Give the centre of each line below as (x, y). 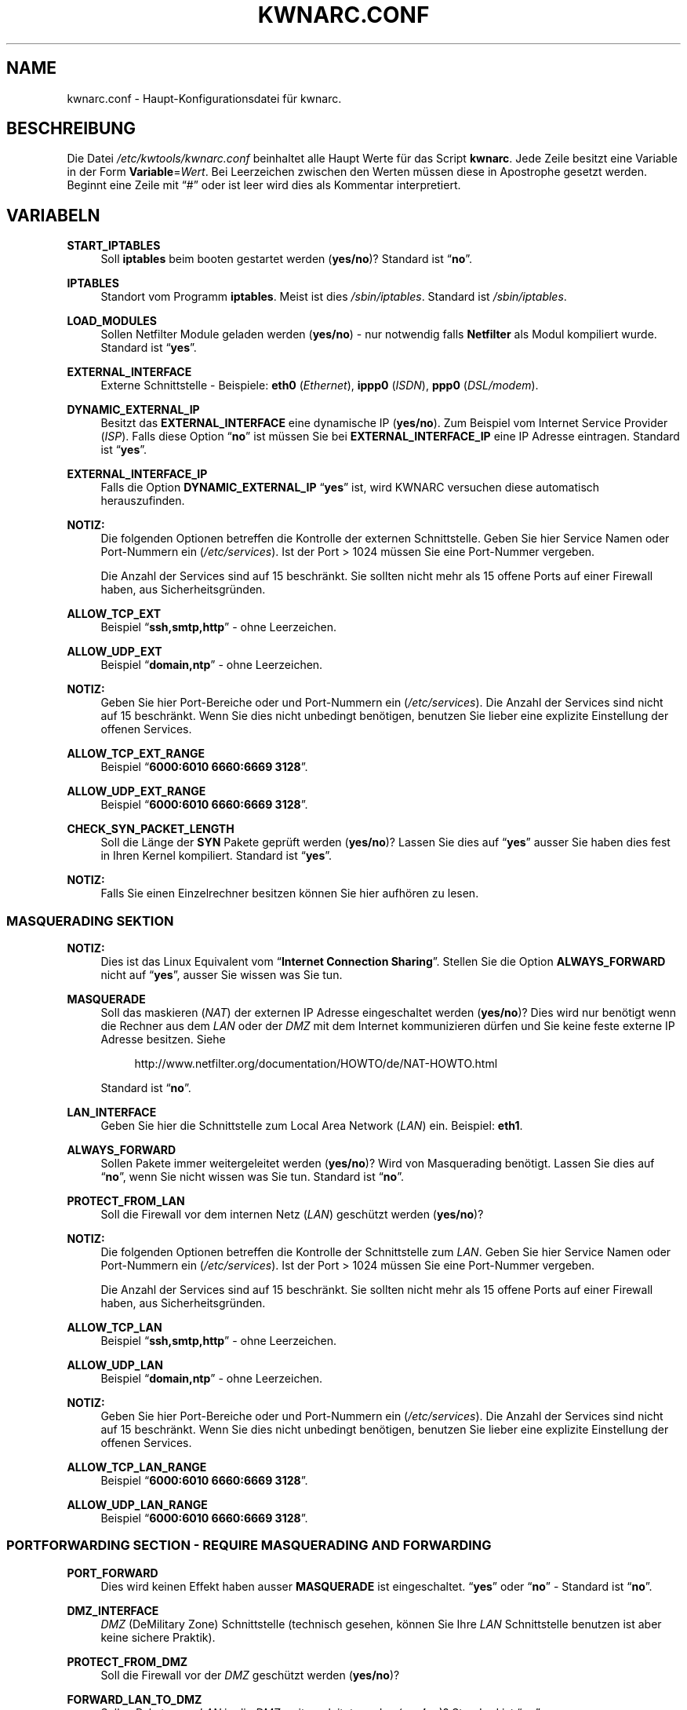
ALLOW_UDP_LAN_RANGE (137, 1505)
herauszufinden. (143, 501)
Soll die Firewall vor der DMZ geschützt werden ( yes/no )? (250, 1675)
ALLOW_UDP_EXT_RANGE (136, 791)
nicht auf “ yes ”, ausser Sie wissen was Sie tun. (222, 975)
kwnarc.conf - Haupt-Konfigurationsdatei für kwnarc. (204, 98)
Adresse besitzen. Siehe (163, 1040)
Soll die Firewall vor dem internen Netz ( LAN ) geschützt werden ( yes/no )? (292, 1215)
